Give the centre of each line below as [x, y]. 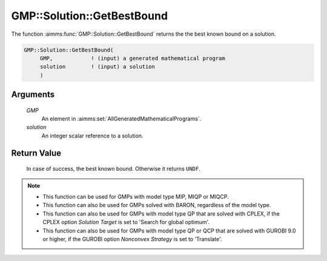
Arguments [33, 95]
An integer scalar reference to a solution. [92, 136]
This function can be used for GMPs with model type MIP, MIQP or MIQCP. [136, 197]
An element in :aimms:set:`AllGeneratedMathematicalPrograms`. [121, 119]
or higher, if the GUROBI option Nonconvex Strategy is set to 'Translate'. [132, 239]
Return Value [36, 153]
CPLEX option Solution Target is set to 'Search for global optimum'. [126, 222]
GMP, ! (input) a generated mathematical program [132, 58]
